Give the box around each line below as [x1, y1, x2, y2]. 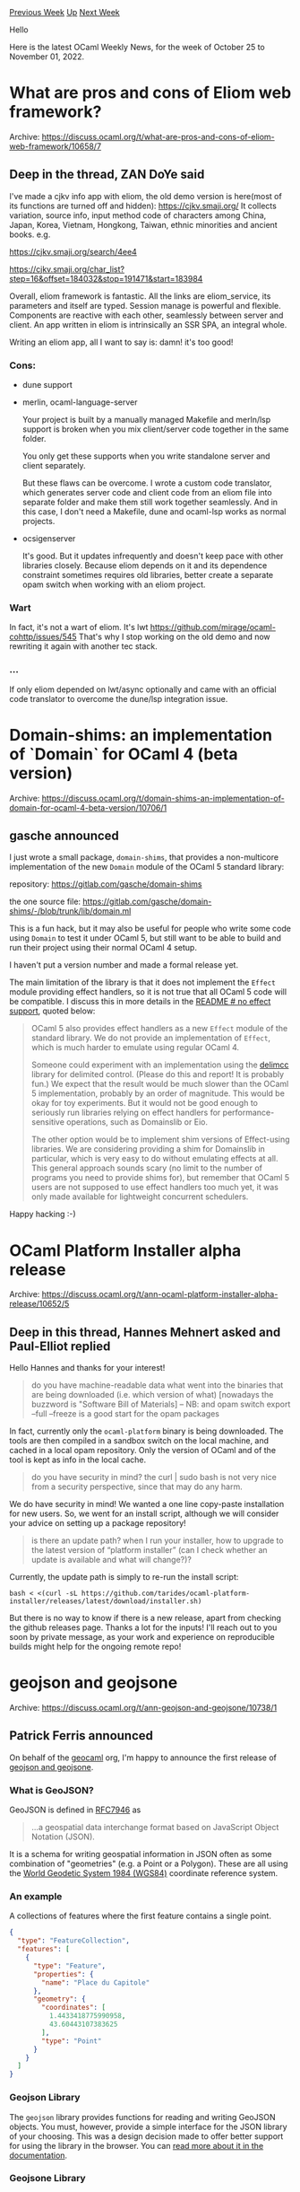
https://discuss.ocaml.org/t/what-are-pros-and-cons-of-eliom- [41, 131, 275, 142]
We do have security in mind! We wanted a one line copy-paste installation [9, 1499, 285, 1510]
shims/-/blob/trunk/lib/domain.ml [9, 906, 132, 916]
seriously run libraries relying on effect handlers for [30, 1107, 221, 1118]
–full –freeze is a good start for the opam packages [30, 1408, 219, 1419]
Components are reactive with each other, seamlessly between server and [9, 310, 284, 320]
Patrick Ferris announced [9, 1728, 154, 1743]
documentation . [9, 2150, 68, 2161]
